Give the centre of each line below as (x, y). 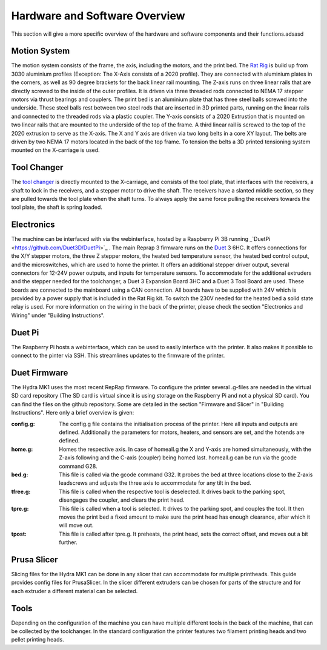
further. (68, 542)
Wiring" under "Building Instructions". (58, 315)
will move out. (76, 525)
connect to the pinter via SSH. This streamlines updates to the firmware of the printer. (118, 356)
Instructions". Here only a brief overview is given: (73, 413)
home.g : (22, 449)
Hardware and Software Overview (98, 16)
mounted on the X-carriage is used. (55, 150)
